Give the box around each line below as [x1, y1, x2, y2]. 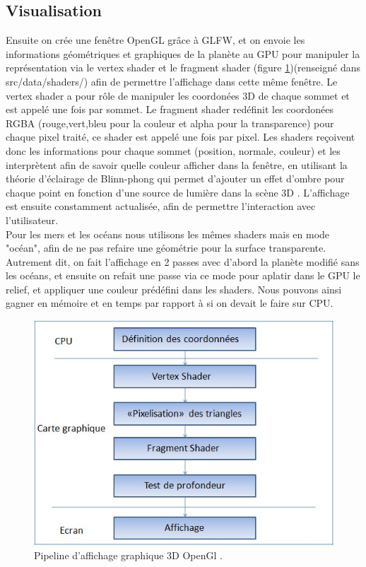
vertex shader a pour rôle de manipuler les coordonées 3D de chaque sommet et [6, 88, 350, 103]
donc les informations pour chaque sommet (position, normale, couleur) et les [6, 143, 341, 158]
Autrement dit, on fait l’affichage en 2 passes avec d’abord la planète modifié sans [6, 254, 360, 269]
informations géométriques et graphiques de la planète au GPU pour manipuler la [6, 46, 360, 61]
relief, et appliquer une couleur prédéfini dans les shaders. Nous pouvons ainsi [6, 281, 342, 296]
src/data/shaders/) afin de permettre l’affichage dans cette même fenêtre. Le [6, 74, 338, 88]
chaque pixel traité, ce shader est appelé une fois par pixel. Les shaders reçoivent [6, 129, 355, 144]
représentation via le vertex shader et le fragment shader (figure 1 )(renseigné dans [6, 60, 360, 75]
